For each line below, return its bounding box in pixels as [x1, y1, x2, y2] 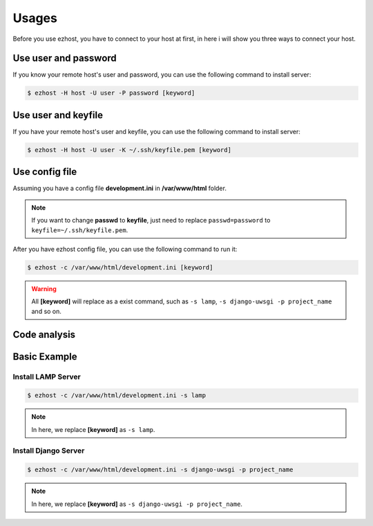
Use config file [12, 166, 77, 178]
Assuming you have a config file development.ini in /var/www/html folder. [12, 184, 227, 193]
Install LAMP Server [12, 372, 81, 382]
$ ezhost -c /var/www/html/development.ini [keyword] [27, 263, 213, 271]
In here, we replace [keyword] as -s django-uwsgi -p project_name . [31, 500, 243, 508]
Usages [12, 10, 58, 26]
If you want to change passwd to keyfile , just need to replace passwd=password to [31, 216, 271, 225]
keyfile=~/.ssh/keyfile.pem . [31, 225, 128, 234]
